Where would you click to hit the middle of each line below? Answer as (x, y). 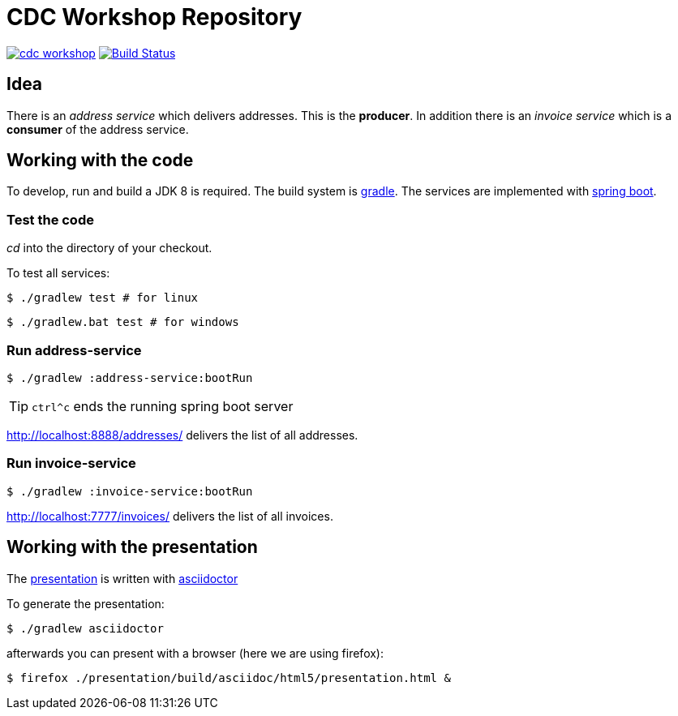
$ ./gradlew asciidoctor (85, 628)
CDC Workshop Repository (154, 17)
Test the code (50, 219)
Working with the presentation (132, 547)
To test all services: (58, 273)
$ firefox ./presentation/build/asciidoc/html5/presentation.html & (229, 677)
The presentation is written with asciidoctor (122, 578)
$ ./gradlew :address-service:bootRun (130, 377)
